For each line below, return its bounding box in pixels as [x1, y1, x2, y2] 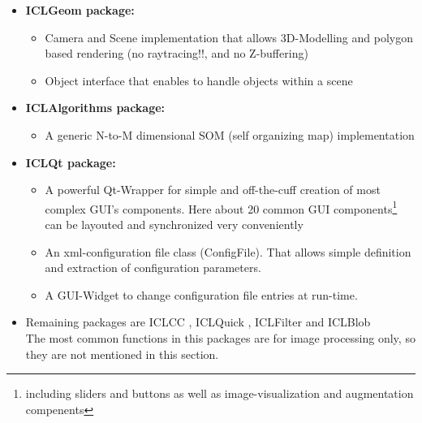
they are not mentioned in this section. [25, 345, 219, 362]
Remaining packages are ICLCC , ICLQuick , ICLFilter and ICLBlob [25, 313, 371, 330]
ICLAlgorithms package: [25, 99, 166, 116]
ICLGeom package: [25, 2, 135, 18]
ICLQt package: [25, 153, 116, 170]
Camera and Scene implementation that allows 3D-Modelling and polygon [45, 28, 413, 45]
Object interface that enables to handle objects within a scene [45, 71, 353, 88]
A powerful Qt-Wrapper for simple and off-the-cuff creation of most [45, 181, 381, 198]
